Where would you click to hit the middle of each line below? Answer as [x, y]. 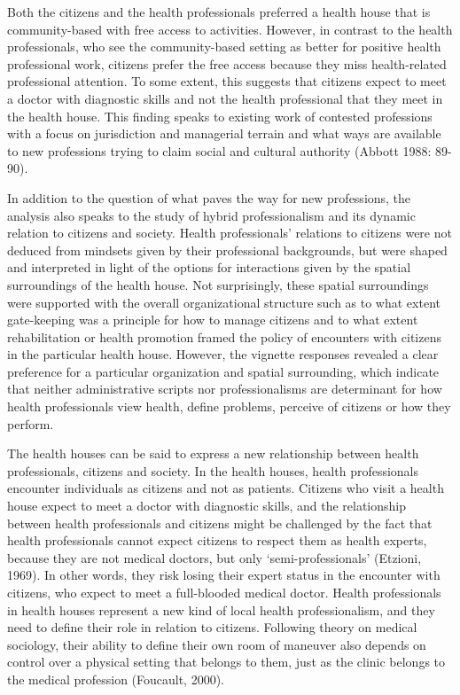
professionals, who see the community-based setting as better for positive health [224, 47]
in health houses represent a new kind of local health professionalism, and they [221, 609]
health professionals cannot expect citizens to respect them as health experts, [217, 540]
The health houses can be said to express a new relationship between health [213, 453]
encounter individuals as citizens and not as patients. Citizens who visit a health [226, 488]
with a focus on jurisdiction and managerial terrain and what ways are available [224, 133]
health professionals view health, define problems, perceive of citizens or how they [229, 406]
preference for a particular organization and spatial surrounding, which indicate [223, 371]
